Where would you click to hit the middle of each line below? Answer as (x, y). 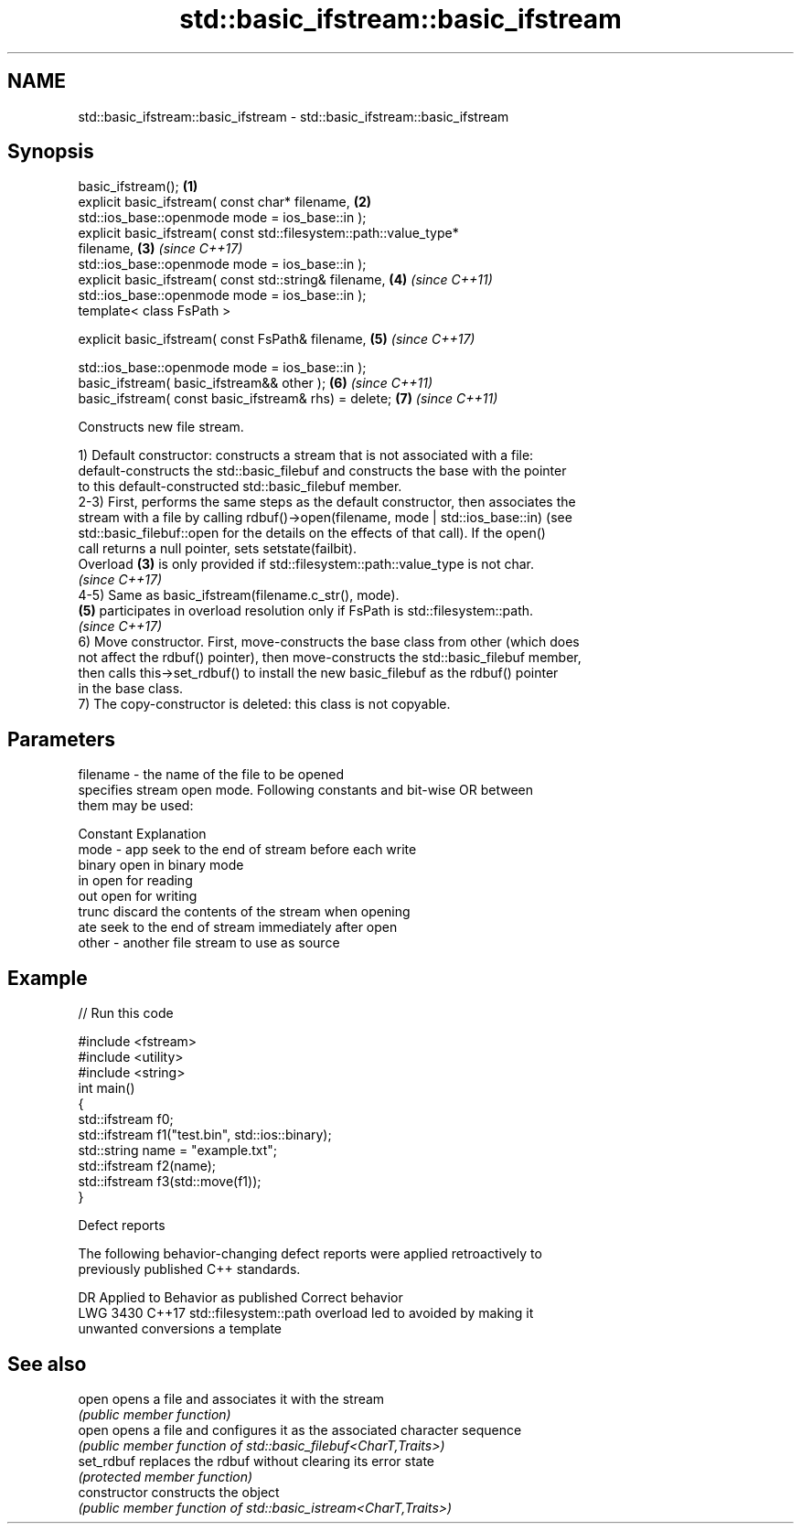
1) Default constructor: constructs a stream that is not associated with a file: (306, 455)
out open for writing (138, 896)
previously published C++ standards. (189, 1269)
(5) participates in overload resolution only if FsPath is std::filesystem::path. (306, 611)
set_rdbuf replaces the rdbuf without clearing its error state (256, 1461)
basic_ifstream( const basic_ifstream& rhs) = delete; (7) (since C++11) (288, 399)
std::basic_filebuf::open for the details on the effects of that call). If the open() (312, 533)
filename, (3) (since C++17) (160, 249)
